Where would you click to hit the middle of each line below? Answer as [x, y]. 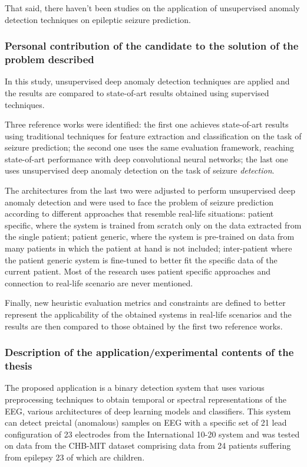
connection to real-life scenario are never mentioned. [99, 283]
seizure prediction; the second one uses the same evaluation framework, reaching [149, 147]
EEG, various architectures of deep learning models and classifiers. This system [148, 411]
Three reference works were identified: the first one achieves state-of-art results [147, 124]
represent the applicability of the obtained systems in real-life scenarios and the [148, 314]
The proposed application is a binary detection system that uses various [135, 388]
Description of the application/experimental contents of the [149, 352]
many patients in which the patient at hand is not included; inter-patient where [148, 248]
